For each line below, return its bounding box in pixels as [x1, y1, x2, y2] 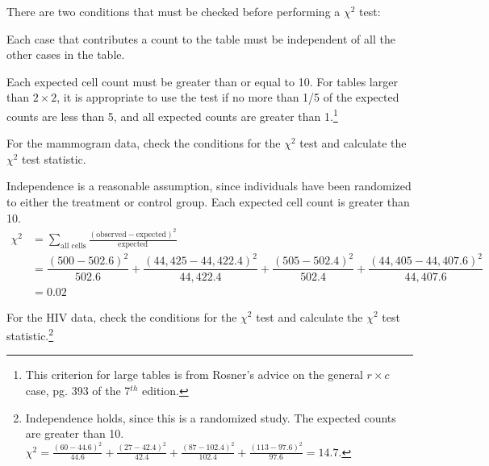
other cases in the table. [6, 46, 125, 63]
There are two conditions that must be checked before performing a [6, 3, 341, 19]
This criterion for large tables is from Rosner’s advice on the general [25, 366, 363, 383]
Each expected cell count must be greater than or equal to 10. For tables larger [6, 73, 398, 89]
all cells [61, 241, 86, 250]
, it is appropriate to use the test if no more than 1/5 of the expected [56, 89, 399, 106]
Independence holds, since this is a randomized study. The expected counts [25, 409, 396, 426]
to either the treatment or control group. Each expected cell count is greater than [6, 193, 410, 210]
